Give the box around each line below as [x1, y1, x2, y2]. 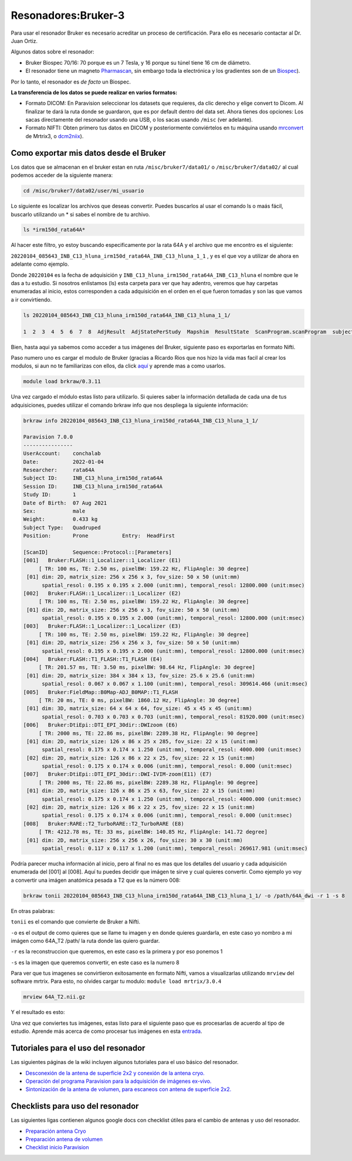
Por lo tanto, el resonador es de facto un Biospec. [11, 78, 131, 85]
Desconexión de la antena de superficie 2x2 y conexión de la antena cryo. [25, 1069, 205, 1076]
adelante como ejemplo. [11, 260, 70, 267]
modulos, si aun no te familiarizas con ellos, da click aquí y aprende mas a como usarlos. [11, 362, 226, 370]
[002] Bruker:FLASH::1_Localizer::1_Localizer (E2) [23, 590, 181, 597]
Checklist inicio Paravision [25, 1144, 89, 1151]
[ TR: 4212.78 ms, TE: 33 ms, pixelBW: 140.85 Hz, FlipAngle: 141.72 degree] [38, 829, 268, 835]
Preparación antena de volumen [25, 1135, 103, 1143]
